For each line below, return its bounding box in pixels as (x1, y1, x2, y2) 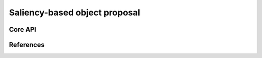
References (9, 41, 45, 49)
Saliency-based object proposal (9, 7, 140, 18)
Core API (9, 25, 36, 34)
